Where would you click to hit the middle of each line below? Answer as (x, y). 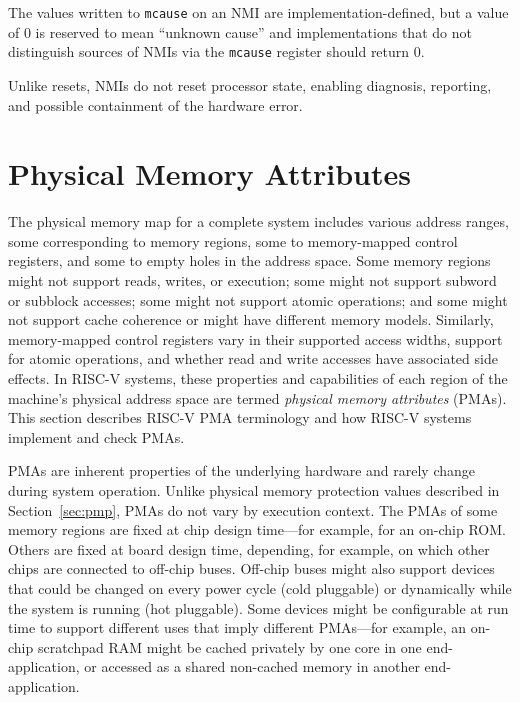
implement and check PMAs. (96, 436)
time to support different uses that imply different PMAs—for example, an (237, 627)
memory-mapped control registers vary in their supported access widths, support (255, 338)
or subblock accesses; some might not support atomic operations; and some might (258, 299)
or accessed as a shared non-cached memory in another (252, 666)
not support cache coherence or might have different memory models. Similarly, (251, 319)
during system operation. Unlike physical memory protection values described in (254, 489)
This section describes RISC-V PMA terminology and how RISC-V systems (240, 417)
